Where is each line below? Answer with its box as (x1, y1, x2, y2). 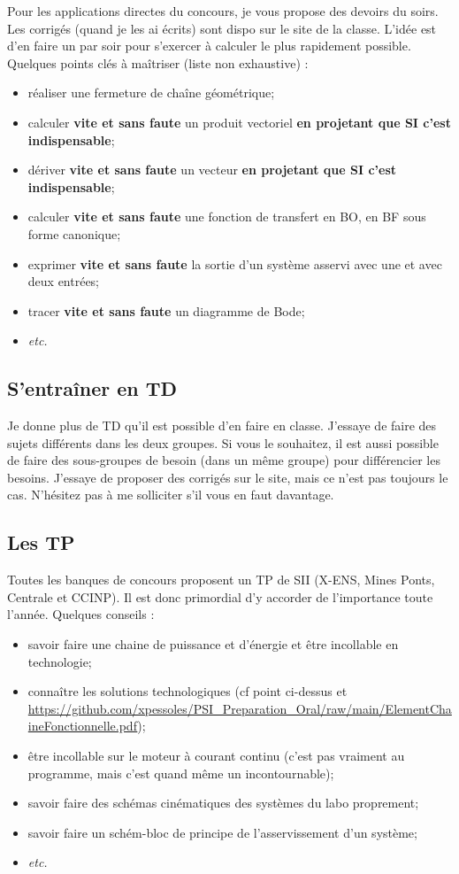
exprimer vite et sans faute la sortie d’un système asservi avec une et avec (27, 254, 442, 273)
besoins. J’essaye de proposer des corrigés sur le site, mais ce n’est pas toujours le (7, 468, 448, 486)
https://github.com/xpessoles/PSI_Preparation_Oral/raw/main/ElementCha (27, 699, 452, 717)
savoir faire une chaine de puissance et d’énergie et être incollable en (27, 635, 399, 654)
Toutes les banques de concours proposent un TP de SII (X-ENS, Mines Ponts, (7, 570, 435, 589)
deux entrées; (27, 272, 100, 290)
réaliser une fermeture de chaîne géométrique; (27, 83, 275, 102)
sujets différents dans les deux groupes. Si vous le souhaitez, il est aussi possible (7, 433, 439, 452)
